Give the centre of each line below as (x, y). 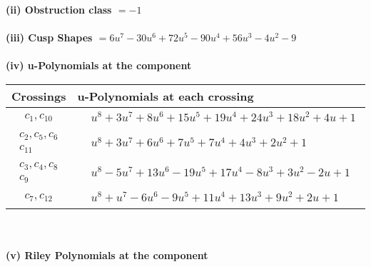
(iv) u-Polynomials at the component (99, 65)
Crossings (39, 96)
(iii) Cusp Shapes (49, 37)
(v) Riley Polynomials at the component (107, 255)
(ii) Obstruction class (59, 9)
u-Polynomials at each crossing (166, 96)
